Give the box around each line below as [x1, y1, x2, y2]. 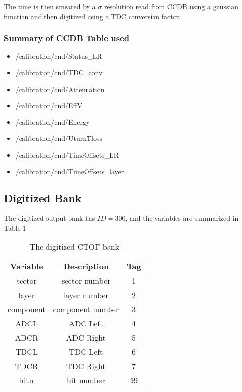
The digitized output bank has [4, 213, 95, 223]
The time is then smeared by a [4, 1, 96, 11]
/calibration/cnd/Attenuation [15, 84, 105, 94]
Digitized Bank [4, 190, 82, 205]
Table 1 [4, 222, 26, 232]
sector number [62, 275, 110, 286]
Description [63, 260, 109, 272]
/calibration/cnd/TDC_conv [15, 68, 103, 77]
